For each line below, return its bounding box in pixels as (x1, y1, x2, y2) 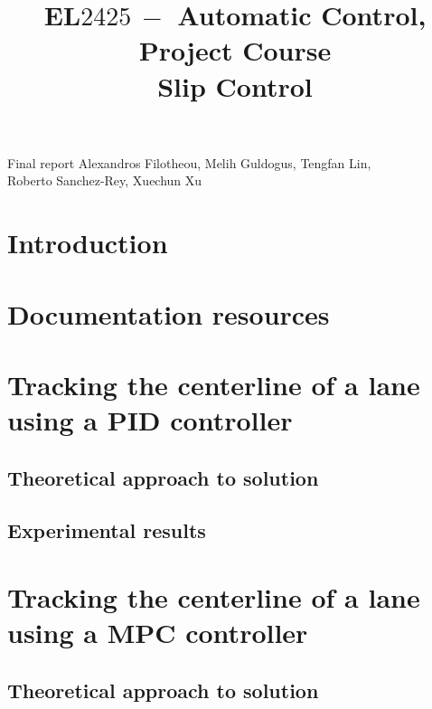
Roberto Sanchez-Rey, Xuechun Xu (7, 171, 202, 190)
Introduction (7, 224, 168, 261)
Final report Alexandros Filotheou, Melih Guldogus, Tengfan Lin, (7, 153, 371, 172)
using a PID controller (7, 402, 293, 439)
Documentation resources (7, 295, 330, 332)
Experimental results (7, 516, 206, 544)
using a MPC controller (7, 614, 308, 651)
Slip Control (157, 67, 313, 104)
